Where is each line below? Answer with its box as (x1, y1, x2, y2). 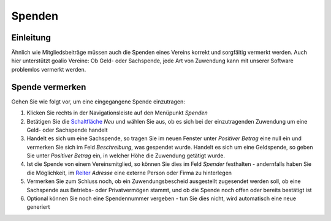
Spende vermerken (11, 81, 86, 92)
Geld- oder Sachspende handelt (26, 126, 108, 133)
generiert (26, 203, 50, 211)
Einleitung (11, 32, 51, 43)
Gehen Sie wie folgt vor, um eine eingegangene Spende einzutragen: (11, 98, 185, 105)
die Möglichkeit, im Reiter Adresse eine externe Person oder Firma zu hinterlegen (26, 169, 232, 176)
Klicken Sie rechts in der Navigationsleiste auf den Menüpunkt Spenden (26, 109, 208, 116)
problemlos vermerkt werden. (11, 66, 86, 73)
